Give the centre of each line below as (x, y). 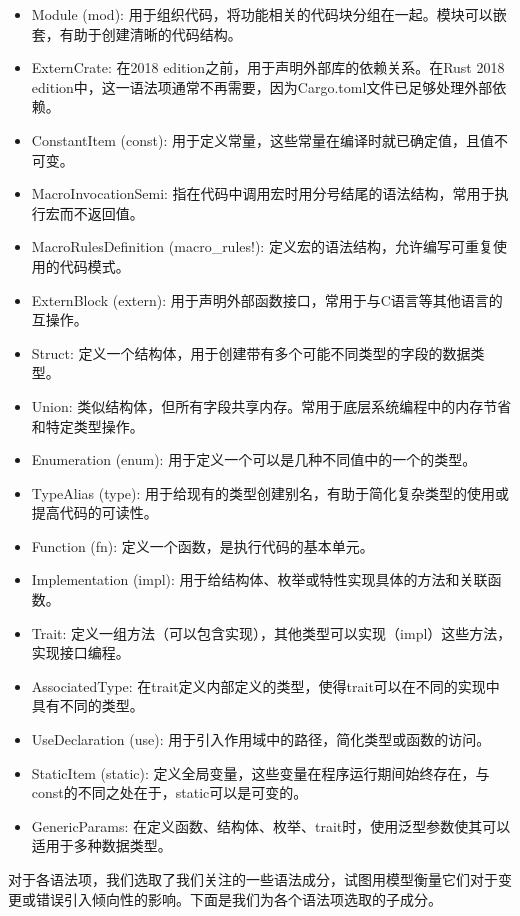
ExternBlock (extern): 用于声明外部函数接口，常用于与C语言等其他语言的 (267, 299)
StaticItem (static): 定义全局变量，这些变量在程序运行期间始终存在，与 (260, 772)
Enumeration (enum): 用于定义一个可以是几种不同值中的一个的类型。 (254, 459)
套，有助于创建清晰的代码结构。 (136, 33)
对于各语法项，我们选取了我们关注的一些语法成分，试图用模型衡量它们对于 (253, 879)
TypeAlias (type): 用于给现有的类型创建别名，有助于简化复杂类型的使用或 (270, 492)
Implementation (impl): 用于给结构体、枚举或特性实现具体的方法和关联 (259, 579)
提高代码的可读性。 (94, 512)
